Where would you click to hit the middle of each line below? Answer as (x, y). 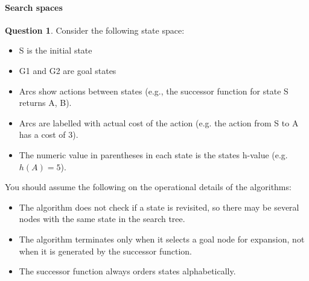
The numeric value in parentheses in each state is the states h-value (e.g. (153, 154)
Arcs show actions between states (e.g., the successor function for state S (154, 91)
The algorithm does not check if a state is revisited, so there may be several (159, 207)
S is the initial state (56, 50)
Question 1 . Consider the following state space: (95, 30)
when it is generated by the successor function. (105, 251)
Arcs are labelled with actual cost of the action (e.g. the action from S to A (159, 122)
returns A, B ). (45, 103)
